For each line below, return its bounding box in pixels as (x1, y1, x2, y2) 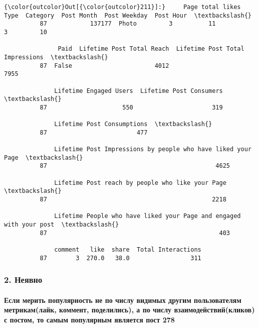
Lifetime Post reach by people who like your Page (54, 179, 226, 186)
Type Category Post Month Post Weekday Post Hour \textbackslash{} (4, 12, 251, 19)
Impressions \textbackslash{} (4, 53, 108, 61)
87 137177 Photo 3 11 (40, 20, 216, 28)
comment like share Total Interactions (54, 246, 201, 254)
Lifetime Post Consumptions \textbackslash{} (54, 121, 212, 128)
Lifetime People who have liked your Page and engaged (54, 212, 241, 220)
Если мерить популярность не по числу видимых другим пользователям (4, 294, 241, 305)
